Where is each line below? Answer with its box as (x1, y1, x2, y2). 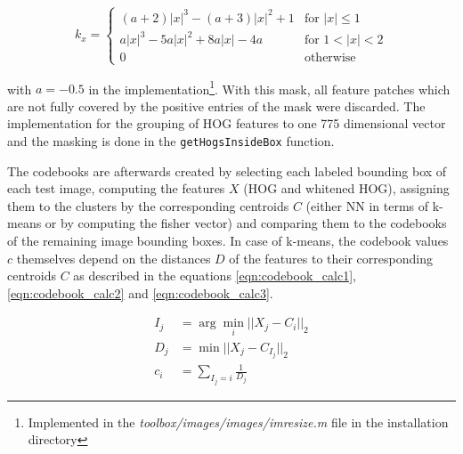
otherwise (304, 52, 356, 65)
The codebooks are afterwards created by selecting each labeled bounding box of (7, 161, 447, 180)
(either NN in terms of (305, 196, 429, 215)
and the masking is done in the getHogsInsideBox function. (7, 132, 335, 150)
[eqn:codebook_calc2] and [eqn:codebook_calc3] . (7, 283, 273, 302)
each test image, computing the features (7, 179, 225, 198)
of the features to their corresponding (229, 248, 433, 267)
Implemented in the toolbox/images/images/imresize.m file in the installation (28, 412, 449, 431)
